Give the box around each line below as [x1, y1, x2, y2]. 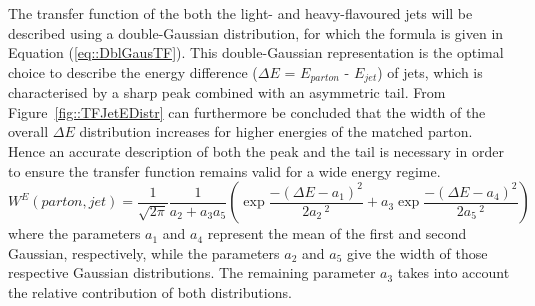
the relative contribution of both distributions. [8, 281, 292, 302]
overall [8, 121, 49, 142]
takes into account [397, 262, 510, 283]
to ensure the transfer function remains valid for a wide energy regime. [8, 160, 441, 181]
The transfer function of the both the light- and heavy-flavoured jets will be [8, 3, 473, 23]
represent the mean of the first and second [207, 223, 467, 244]
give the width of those [346, 242, 488, 263]
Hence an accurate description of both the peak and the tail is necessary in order [8, 141, 504, 162]
